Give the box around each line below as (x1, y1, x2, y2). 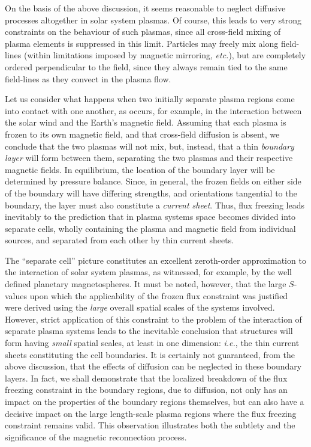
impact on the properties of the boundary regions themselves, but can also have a (5, 395, 304, 407)
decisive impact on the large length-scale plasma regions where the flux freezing (5, 407, 297, 419)
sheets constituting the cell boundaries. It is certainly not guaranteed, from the (5, 348, 295, 360)
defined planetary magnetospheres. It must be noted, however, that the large (5, 278, 286, 290)
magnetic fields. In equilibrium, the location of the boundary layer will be (5, 163, 275, 175)
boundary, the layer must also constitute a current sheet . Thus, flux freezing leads (5, 198, 305, 211)
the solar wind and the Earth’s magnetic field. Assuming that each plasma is (5, 116, 286, 129)
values (5, 289, 28, 302)
